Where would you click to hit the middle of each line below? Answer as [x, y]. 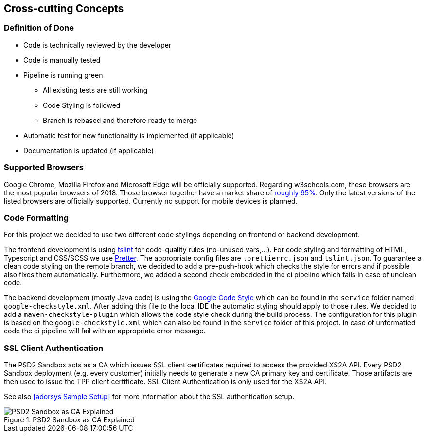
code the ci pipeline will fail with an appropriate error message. [105, 331]
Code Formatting [36, 218]
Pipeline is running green [63, 75]
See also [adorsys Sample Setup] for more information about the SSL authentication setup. [149, 397]
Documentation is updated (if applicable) [89, 150]
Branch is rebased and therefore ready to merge [120, 120]
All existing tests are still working [95, 90]
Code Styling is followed [82, 105]
